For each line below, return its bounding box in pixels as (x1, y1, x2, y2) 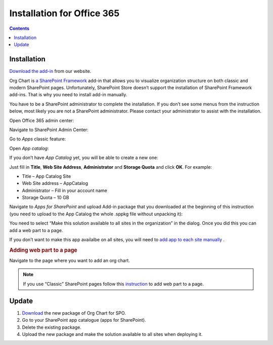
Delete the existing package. (22, 324, 82, 330)
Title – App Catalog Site (22, 173, 71, 179)
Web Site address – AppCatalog (22, 180, 88, 186)
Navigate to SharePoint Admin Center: (9, 127, 88, 133)
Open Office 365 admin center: (9, 117, 74, 124)
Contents (9, 25, 30, 31)
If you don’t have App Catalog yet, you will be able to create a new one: (9, 155, 159, 161)
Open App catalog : (9, 145, 49, 151)
